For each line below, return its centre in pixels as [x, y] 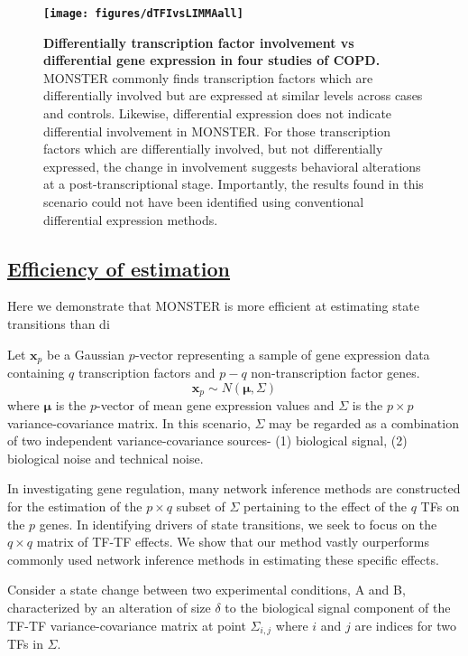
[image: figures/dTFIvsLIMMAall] [143, 14]
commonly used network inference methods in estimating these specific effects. [223, 559]
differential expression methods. [131, 219]
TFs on [440, 506]
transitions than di [59, 323]
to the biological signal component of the [338, 608]
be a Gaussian [86, 354]
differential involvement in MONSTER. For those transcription [217, 131]
